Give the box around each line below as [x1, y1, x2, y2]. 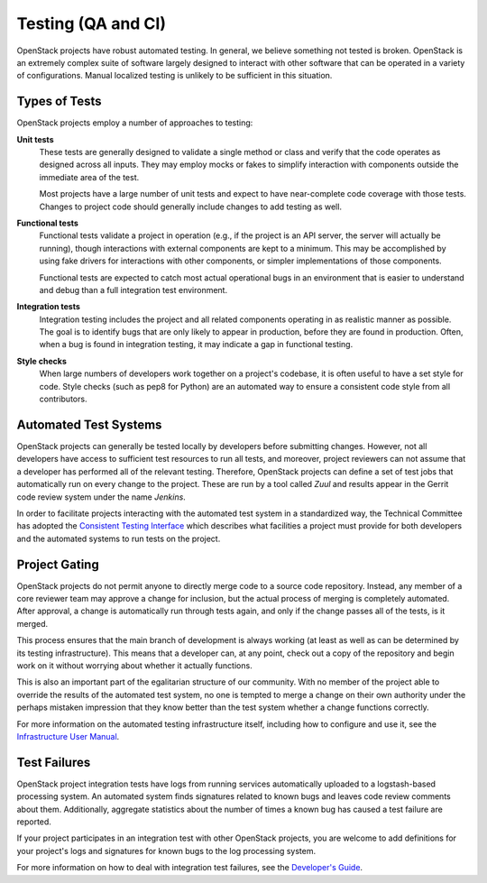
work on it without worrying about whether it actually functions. [16, 659, 253, 671]
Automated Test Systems [16, 417, 162, 432]
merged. [16, 618, 49, 629]
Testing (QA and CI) [16, 14, 167, 33]
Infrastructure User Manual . [16, 731, 120, 741]
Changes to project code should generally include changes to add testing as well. [39, 201, 343, 212]
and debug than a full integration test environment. [39, 284, 228, 295]
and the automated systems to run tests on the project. [16, 533, 221, 544]
